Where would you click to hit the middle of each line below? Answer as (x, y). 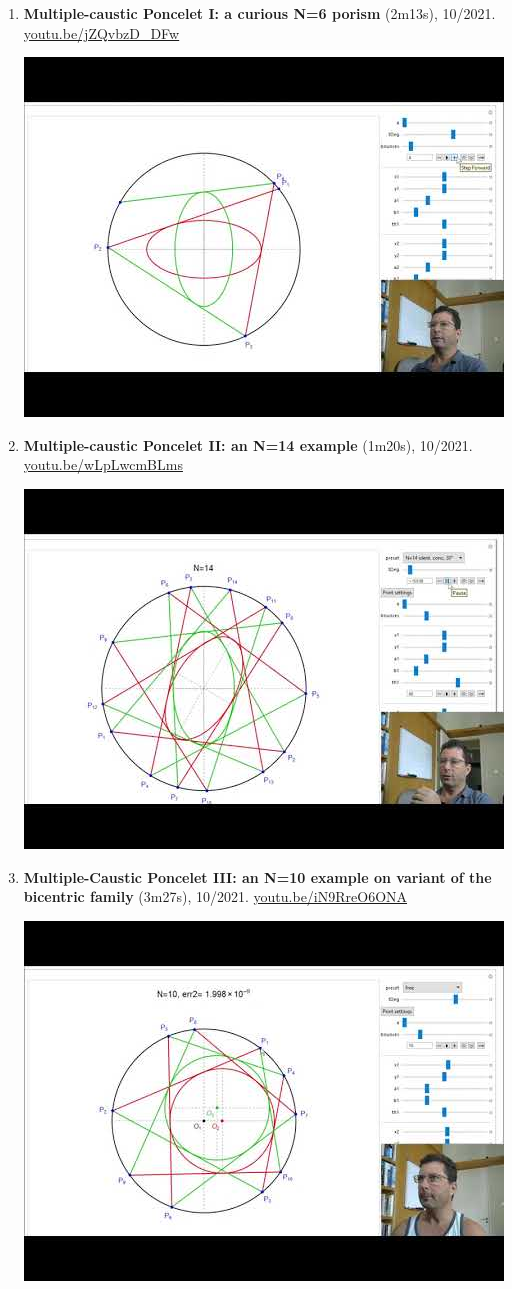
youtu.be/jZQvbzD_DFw (101, 32)
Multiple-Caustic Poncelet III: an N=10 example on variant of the (257, 876)
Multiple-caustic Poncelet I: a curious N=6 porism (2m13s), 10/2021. (259, 13)
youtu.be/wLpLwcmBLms (103, 464)
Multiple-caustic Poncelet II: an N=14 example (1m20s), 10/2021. (248, 444)
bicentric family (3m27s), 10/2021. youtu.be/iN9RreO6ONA (215, 896)
